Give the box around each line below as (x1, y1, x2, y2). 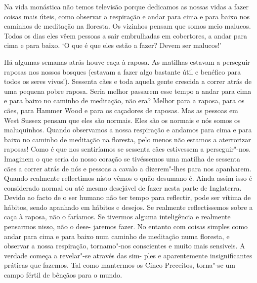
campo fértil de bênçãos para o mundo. (4, 270, 122, 280)
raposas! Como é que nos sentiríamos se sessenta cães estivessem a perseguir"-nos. (4, 144, 251, 154)
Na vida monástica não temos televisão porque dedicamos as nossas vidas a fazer (4, 1, 249, 11)
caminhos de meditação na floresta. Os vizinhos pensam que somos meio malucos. (4, 21, 251, 31)
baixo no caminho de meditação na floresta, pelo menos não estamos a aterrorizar (4, 134, 251, 144)
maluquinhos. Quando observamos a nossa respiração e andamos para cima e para (4, 124, 252, 135)
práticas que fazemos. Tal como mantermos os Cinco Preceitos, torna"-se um (4, 260, 235, 270)
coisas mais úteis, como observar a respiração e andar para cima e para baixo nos (4, 11, 250, 21)
